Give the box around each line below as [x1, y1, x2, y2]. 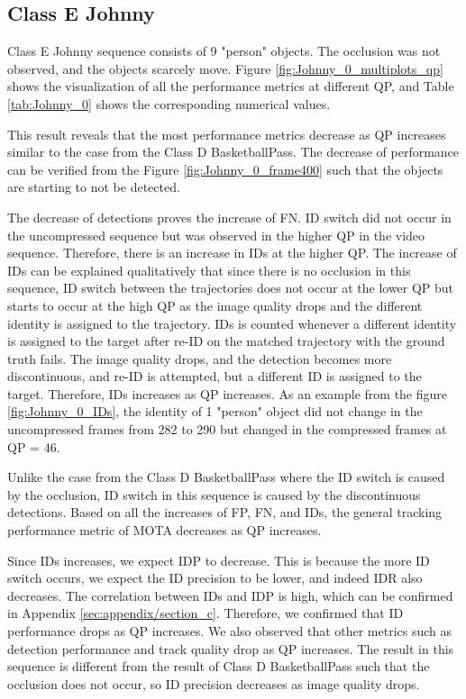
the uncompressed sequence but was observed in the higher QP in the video [7, 225, 425, 244]
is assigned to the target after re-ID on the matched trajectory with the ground [7, 331, 445, 350]
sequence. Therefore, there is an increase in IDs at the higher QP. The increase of [7, 243, 457, 262]
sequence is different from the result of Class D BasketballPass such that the [7, 657, 430, 676]
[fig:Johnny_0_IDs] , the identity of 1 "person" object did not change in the [7, 402, 423, 421]
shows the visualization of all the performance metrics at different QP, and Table [7, 77, 454, 95]
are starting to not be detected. [7, 177, 180, 196]
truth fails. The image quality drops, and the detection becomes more [7, 349, 392, 368]
